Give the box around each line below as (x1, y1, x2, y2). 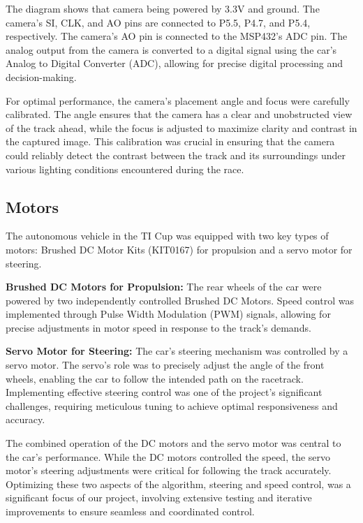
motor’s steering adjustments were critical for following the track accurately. (6, 463, 332, 478)
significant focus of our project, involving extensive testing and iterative (6, 490, 312, 505)
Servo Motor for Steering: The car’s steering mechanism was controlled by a (6, 344, 348, 358)
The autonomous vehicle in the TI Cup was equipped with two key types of (6, 228, 329, 243)
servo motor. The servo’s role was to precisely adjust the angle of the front (6, 358, 325, 372)
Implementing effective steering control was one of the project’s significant (6, 385, 323, 399)
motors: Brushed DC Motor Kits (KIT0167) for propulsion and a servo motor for (6, 242, 353, 256)
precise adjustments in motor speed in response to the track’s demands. (6, 320, 311, 334)
